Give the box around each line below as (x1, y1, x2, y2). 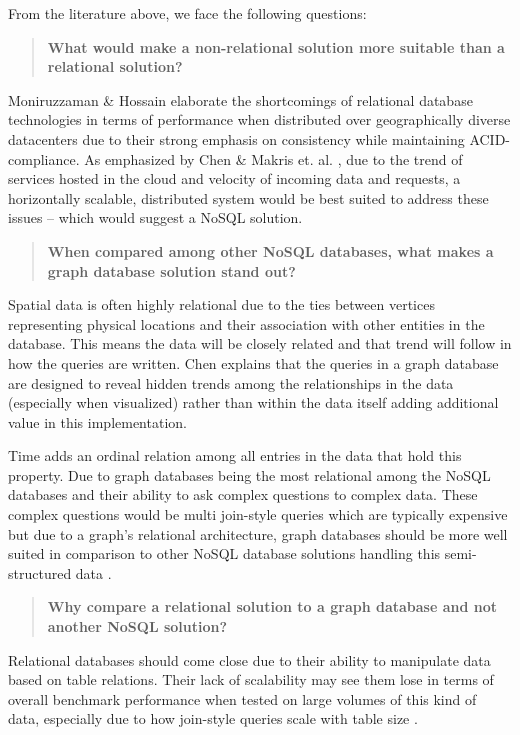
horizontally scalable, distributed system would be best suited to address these (8, 187, 489, 208)
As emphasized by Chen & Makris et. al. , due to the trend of (84, 148, 463, 169)
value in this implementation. (8, 411, 187, 432)
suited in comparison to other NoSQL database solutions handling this (8, 543, 441, 564)
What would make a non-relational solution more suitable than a (47, 36, 505, 57)
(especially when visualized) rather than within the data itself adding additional (8, 392, 499, 413)
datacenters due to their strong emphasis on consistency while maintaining (8, 128, 465, 149)
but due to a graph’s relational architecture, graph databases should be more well (8, 523, 508, 544)
